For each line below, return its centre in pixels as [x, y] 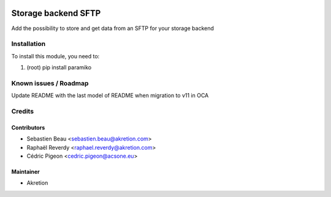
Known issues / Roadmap [50, 83]
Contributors [28, 127]
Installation [29, 44]
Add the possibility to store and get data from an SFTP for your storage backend [113, 28]
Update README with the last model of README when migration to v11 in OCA [110, 96]
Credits [22, 111]
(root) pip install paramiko [59, 68]
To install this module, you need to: [55, 56]
